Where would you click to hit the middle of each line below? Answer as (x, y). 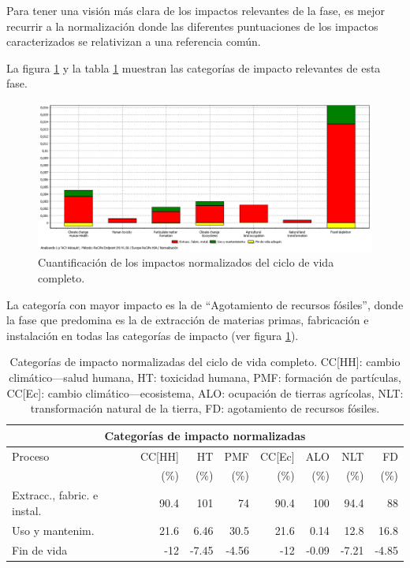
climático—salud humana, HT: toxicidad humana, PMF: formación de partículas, (205, 377)
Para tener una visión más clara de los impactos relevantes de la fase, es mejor (196, 10)
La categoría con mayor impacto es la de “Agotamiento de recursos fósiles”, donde (205, 304)
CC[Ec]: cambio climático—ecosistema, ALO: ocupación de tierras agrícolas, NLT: (205, 392)
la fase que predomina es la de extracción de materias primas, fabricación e (188, 320)
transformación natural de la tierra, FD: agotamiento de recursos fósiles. (205, 408)
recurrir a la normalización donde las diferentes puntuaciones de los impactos (192, 26)
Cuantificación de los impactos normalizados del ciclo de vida (186, 262)
